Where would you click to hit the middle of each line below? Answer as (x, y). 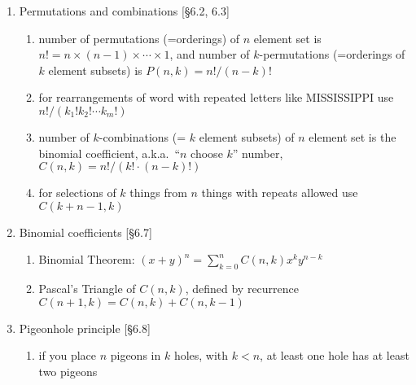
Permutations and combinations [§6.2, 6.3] (124, 11)
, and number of (210, 54)
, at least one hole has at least (335, 355)
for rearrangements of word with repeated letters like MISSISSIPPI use (216, 97)
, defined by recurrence (242, 289)
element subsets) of (247, 136)
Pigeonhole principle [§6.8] (85, 328)
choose (207, 153)
